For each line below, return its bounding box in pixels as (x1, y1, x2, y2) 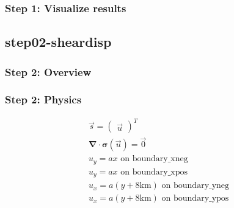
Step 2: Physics (5, 92, 82, 107)
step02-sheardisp (5, 32, 112, 51)
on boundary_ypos (161, 194, 229, 203)
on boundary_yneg (161, 181, 230, 190)
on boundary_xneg (120, 154, 188, 164)
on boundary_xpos (120, 167, 188, 176)
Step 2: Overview (5, 64, 92, 79)
